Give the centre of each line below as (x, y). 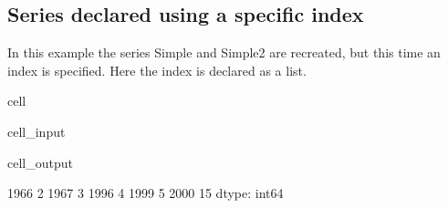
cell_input (36, 131)
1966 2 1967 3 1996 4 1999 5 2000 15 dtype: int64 (146, 193)
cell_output (40, 162)
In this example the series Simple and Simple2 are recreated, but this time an (224, 52)
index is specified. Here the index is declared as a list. (157, 70)
